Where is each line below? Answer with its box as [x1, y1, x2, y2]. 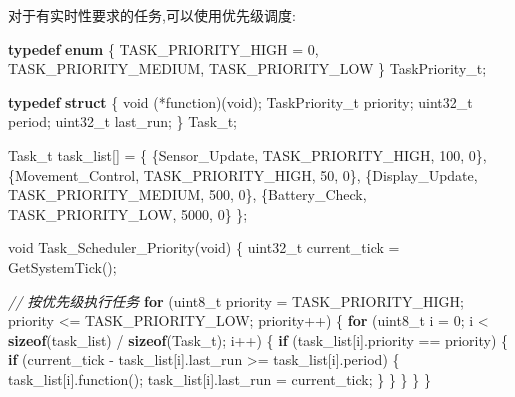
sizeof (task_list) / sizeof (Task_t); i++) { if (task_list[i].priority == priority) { [8, 329, 509, 350]
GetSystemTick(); [8, 256, 117, 277]
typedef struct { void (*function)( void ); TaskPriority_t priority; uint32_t [8, 91, 473, 112]
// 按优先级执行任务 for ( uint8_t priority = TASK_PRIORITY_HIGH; [8, 290, 464, 311]
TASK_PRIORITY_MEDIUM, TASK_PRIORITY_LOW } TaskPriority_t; [8, 58, 487, 79]
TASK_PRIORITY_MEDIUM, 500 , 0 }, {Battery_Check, [8, 184, 367, 205]
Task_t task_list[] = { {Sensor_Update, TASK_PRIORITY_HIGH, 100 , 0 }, [8, 144, 487, 165]
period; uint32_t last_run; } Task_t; [8, 111, 237, 132]
